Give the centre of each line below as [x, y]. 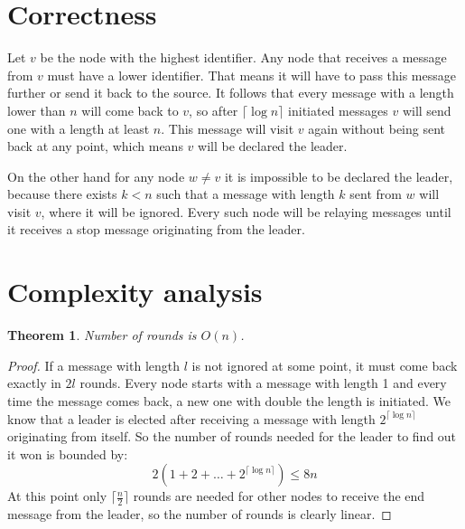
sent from [376, 194]
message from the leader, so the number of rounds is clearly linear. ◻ [200, 514]
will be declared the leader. [273, 146]
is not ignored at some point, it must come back [325, 365]
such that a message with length [246, 194]
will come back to [130, 110]
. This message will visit [228, 128]
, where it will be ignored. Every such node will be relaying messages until [246, 211]
